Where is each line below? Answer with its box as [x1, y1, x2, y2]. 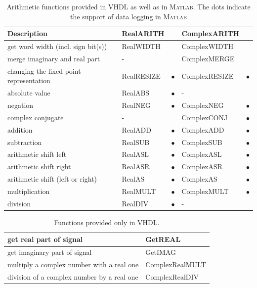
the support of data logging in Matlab [70, 11, 187, 21]
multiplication [7, 186, 50, 196]
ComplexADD [181, 124, 224, 135]
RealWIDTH [122, 41, 161, 51]
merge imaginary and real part [7, 53, 100, 63]
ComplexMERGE [181, 53, 235, 63]
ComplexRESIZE [181, 70, 234, 81]
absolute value [7, 88, 50, 98]
